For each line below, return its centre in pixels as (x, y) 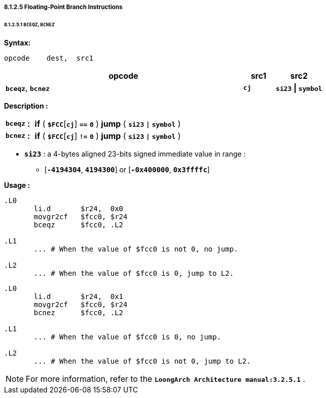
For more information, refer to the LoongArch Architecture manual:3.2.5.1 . (166, 379)
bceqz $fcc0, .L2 (79, 225)
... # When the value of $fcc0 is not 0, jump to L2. (142, 361)
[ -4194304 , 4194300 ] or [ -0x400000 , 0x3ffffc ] (127, 169)
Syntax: (17, 42)
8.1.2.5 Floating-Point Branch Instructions (63, 7)
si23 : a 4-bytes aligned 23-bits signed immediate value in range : (135, 154)
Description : (26, 106)
